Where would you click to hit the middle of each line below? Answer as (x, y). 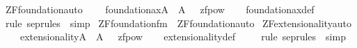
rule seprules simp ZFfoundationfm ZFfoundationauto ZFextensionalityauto (178, 23)
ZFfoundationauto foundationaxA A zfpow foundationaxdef (160, 9)
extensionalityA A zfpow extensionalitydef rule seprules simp (183, 37)
